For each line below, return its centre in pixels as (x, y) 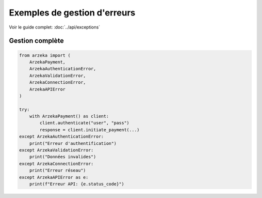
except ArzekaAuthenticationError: (61, 137)
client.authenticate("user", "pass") (84, 123)
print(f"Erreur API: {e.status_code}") (77, 184)
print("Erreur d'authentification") (73, 143)
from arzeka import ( (45, 55)
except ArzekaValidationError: (57, 150)
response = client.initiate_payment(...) (90, 130)
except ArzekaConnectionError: (57, 164)
